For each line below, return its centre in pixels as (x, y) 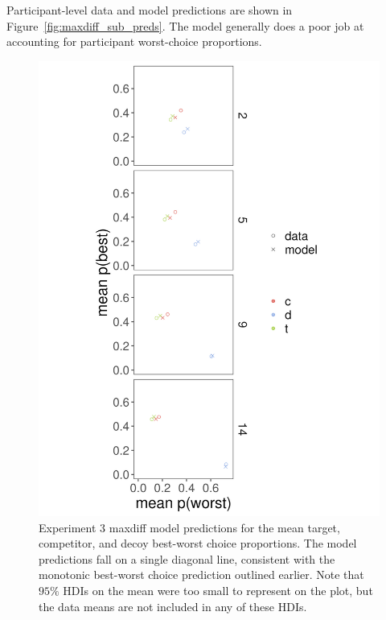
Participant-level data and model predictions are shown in (150, 10)
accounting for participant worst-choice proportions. (134, 41)
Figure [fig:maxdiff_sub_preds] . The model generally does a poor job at (185, 25)
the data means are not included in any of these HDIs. (173, 606)
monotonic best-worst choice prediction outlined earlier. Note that (201, 575)
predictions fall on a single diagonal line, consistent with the (187, 558)
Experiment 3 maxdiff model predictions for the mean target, (189, 527)
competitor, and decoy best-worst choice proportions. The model (198, 543)
